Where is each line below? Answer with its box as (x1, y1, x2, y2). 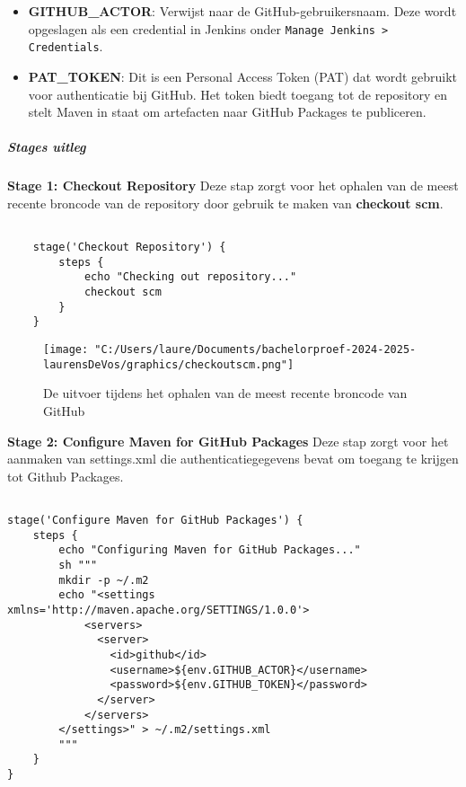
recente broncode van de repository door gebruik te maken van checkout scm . (7, 193, 444, 212)
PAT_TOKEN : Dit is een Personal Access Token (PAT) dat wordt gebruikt (28, 66, 458, 85)
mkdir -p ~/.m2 (58, 573, 149, 587)
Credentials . (28, 37, 103, 56)
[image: (43, 343, 89, 357)
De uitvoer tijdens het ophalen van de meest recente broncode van (43, 384, 408, 402)
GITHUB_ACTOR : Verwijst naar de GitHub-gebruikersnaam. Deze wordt (28, 2, 457, 20)
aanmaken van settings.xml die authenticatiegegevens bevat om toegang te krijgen (7, 449, 459, 468)
